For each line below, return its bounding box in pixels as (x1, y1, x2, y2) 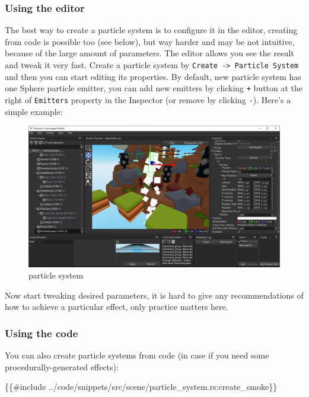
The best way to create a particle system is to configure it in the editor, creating (5, 24, 298, 36)
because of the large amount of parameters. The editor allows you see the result (5, 47, 294, 59)
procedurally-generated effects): (5, 360, 119, 373)
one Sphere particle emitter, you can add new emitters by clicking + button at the (5, 82, 303, 94)
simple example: (5, 105, 63, 117)
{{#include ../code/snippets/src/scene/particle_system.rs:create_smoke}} (5, 380, 278, 393)
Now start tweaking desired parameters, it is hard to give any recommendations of (5, 289, 304, 301)
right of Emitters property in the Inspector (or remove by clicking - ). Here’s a (5, 93, 291, 105)
